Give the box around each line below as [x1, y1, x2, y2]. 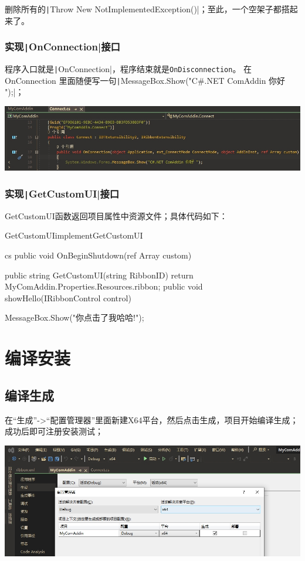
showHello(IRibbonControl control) [5, 291, 131, 304]
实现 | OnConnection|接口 [5, 39, 120, 54]
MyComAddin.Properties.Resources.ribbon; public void [5, 280, 203, 293]
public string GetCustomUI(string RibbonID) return [5, 268, 194, 281]
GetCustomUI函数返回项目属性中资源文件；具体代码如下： [5, 209, 228, 222]
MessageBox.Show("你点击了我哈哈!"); [5, 311, 144, 324]
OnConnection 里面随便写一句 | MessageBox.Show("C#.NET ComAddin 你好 [5, 74, 286, 86]
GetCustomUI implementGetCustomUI [5, 229, 143, 242]
